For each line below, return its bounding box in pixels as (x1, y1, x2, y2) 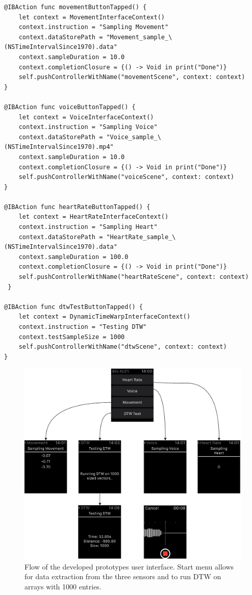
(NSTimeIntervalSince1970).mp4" (4, 143, 114, 151)
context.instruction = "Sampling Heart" (18, 223, 158, 231)
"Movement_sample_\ (106, 33, 172, 41)
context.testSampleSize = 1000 (18, 333, 125, 341)
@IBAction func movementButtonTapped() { (4, 4, 147, 11)
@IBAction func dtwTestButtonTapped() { (4, 303, 143, 311)
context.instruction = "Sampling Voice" (18, 123, 158, 131)
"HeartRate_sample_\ (106, 233, 176, 241)
